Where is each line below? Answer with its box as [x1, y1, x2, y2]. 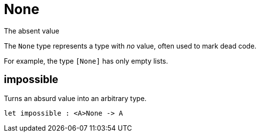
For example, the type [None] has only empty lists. [4, 56, 168, 65]
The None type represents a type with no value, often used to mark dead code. [4, 41, 257, 50]
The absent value [4, 26, 59, 35]
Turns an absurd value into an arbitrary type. [4, 94, 147, 102]
